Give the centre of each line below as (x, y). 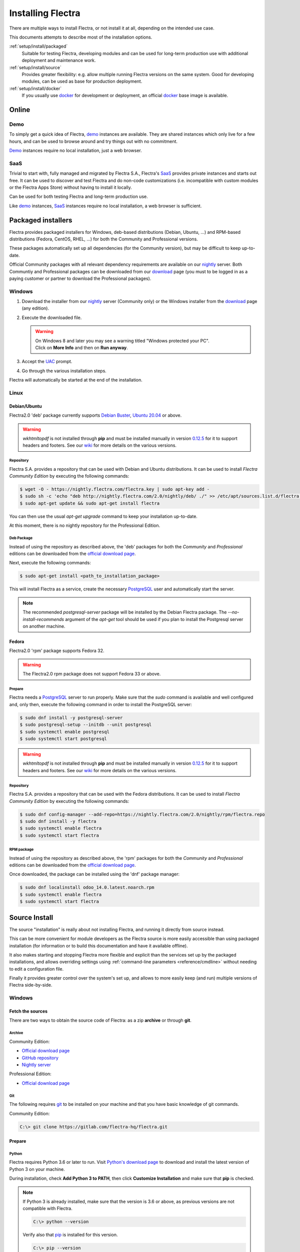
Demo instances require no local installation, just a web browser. (75, 150)
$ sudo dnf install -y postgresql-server (71, 718)
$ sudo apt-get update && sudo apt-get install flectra (90, 503)
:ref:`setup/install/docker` (35, 88)
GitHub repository (40, 1058)
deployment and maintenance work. (59, 61)
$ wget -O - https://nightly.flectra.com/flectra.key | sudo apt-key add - (115, 489)
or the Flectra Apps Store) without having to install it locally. (70, 187)
